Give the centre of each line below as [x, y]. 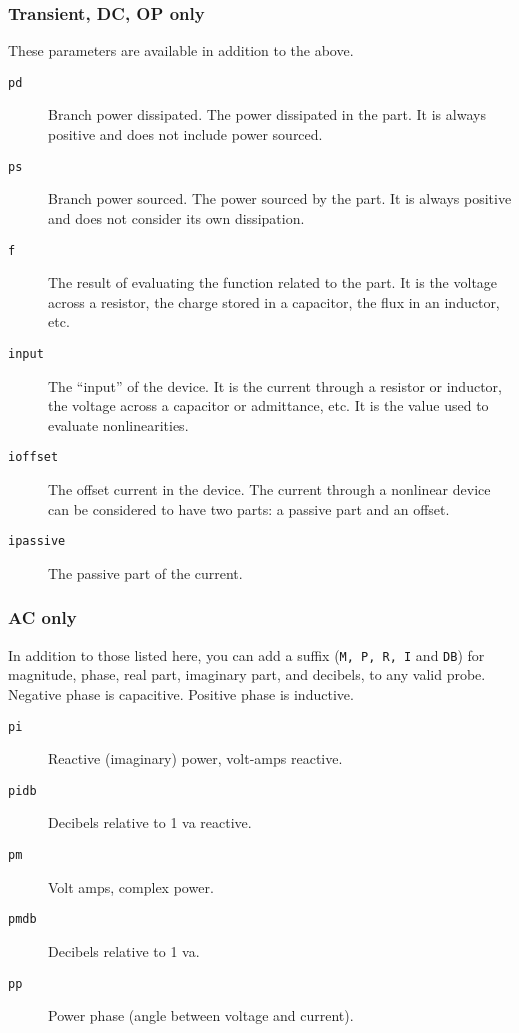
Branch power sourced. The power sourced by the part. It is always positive [280, 198]
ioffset [33, 457]
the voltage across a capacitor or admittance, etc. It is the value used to [268, 405]
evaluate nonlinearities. [118, 424]
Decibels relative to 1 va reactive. [150, 822]
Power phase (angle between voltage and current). [201, 1015]
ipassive [37, 541]
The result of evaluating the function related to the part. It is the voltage [273, 282]
